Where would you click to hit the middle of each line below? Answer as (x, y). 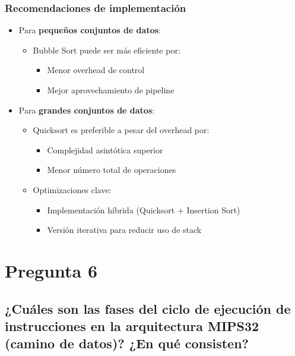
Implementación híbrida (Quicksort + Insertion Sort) (144, 209)
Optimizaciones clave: (72, 189)
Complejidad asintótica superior (105, 149)
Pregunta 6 (51, 270)
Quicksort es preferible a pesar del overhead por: (121, 130)
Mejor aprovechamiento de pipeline (111, 90)
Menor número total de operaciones (112, 170)
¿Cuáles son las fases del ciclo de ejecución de (148, 308)
